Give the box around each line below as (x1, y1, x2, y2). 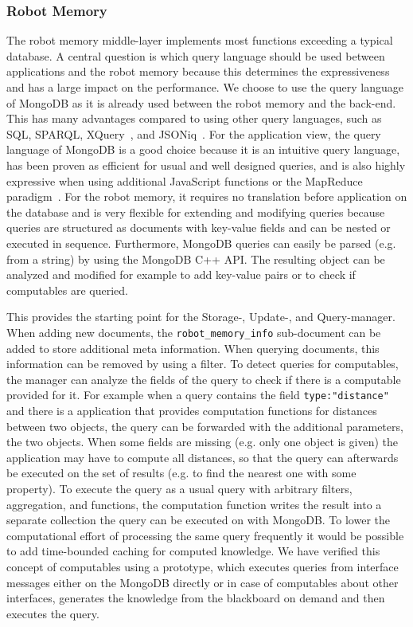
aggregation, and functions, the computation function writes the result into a (6, 496, 382, 512)
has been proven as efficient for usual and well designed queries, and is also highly (6, 156, 406, 173)
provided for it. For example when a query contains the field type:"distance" (6, 386, 389, 403)
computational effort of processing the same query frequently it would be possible (6, 527, 404, 543)
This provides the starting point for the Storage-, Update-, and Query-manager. (6, 308, 395, 325)
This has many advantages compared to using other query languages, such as (6, 110, 382, 127)
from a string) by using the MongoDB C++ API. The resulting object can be (6, 250, 385, 267)
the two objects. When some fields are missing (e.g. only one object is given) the (6, 433, 399, 450)
